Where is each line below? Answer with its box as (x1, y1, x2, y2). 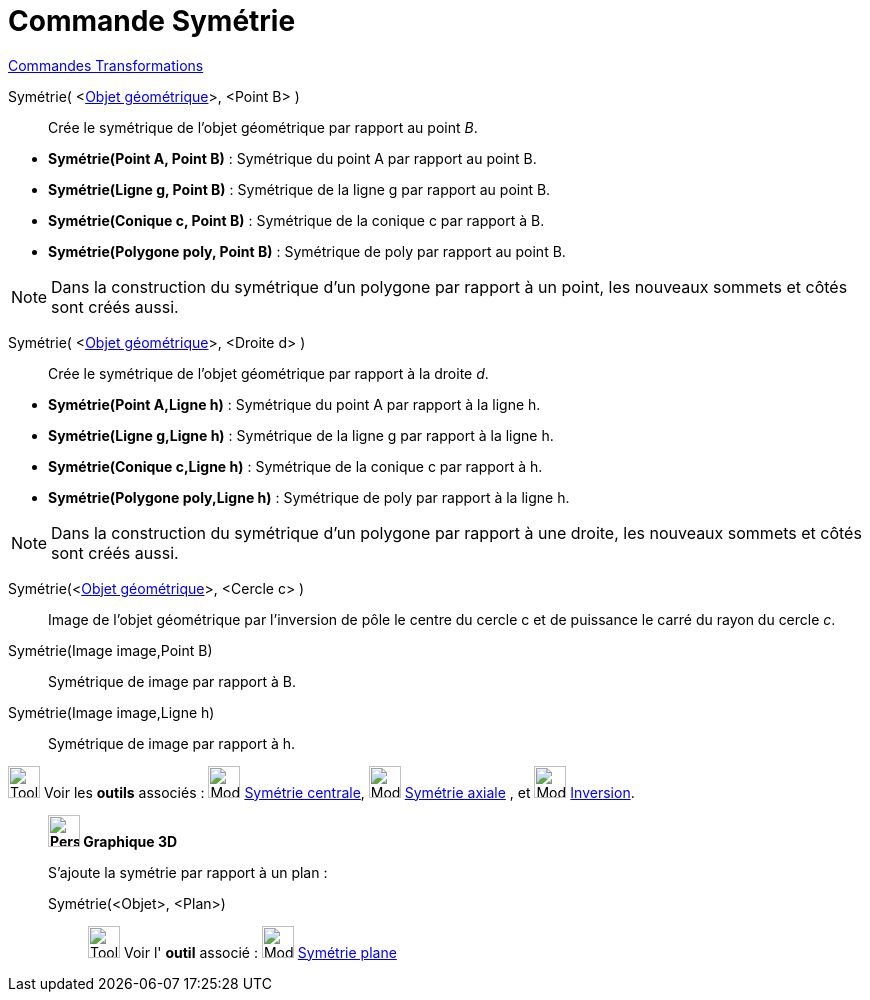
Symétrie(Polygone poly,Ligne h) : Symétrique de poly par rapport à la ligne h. (48, 488, 570, 506)
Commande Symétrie (8, 4, 296, 38)
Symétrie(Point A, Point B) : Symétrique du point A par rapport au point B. (48, 149, 537, 167)
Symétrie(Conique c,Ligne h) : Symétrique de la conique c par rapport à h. (48, 457, 543, 475)
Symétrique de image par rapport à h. (48, 734, 296, 752)
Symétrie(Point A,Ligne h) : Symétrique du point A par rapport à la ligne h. (48, 395, 541, 413)
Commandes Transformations (8, 56, 204, 74)
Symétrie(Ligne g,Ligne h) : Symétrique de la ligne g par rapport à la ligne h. (48, 426, 554, 444)
